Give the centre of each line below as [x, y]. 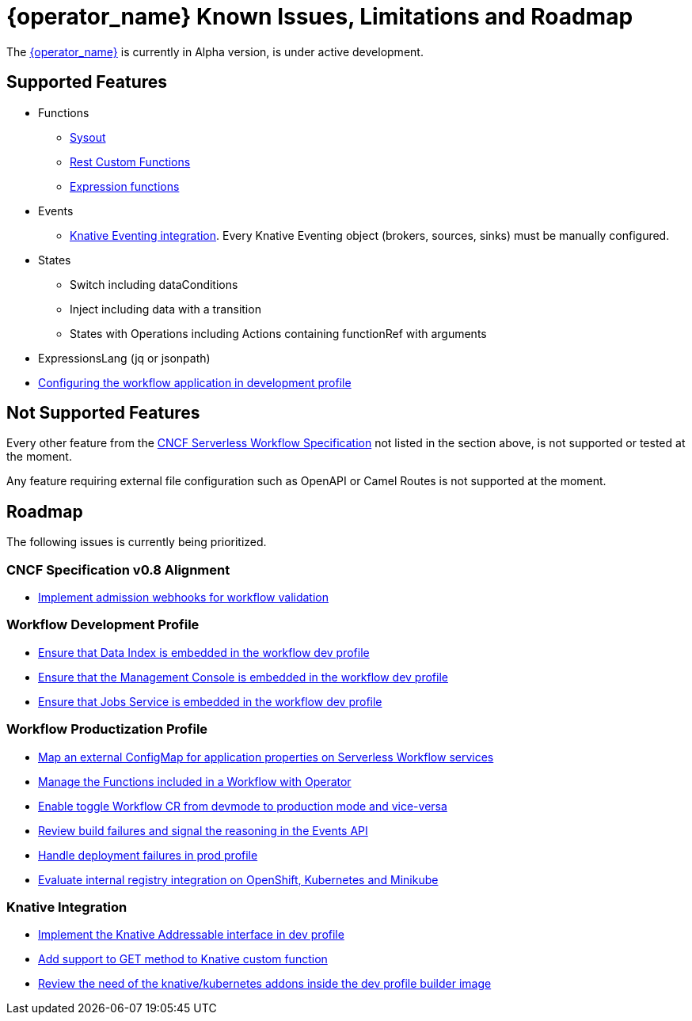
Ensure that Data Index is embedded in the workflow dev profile [204, 652]
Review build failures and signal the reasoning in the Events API [203, 830]
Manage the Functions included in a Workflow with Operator [195, 781]
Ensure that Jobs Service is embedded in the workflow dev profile [210, 701]
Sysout [88, 137]
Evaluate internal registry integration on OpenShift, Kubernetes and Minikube [238, 879]
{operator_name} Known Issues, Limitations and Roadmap [320, 17]
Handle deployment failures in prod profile [148, 855]
